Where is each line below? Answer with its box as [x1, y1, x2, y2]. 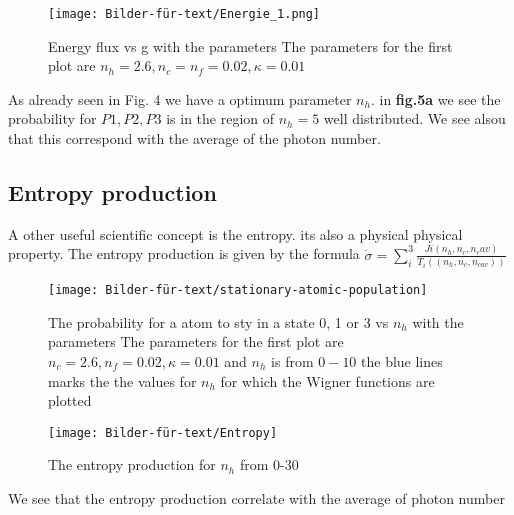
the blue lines [361, 350, 443, 371]
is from [271, 350, 314, 371]
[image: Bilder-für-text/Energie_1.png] [48, 7, 321, 21]
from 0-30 [239, 454, 299, 475]
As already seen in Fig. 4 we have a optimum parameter [8, 88, 352, 109]
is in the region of [166, 108, 275, 129]
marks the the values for [48, 370, 197, 391]
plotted [48, 390, 92, 411]
